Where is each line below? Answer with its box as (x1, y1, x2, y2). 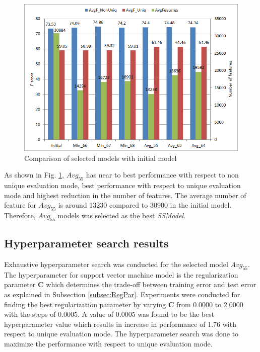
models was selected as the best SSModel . (57, 210, 185, 221)
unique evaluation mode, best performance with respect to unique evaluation (4, 180, 241, 191)
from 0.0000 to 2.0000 (176, 299, 243, 309)
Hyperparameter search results (4, 235, 169, 251)
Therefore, (4, 210, 36, 221)
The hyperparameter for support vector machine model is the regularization (4, 269, 238, 280)
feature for (4, 200, 36, 210)
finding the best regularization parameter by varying (4, 299, 166, 309)
